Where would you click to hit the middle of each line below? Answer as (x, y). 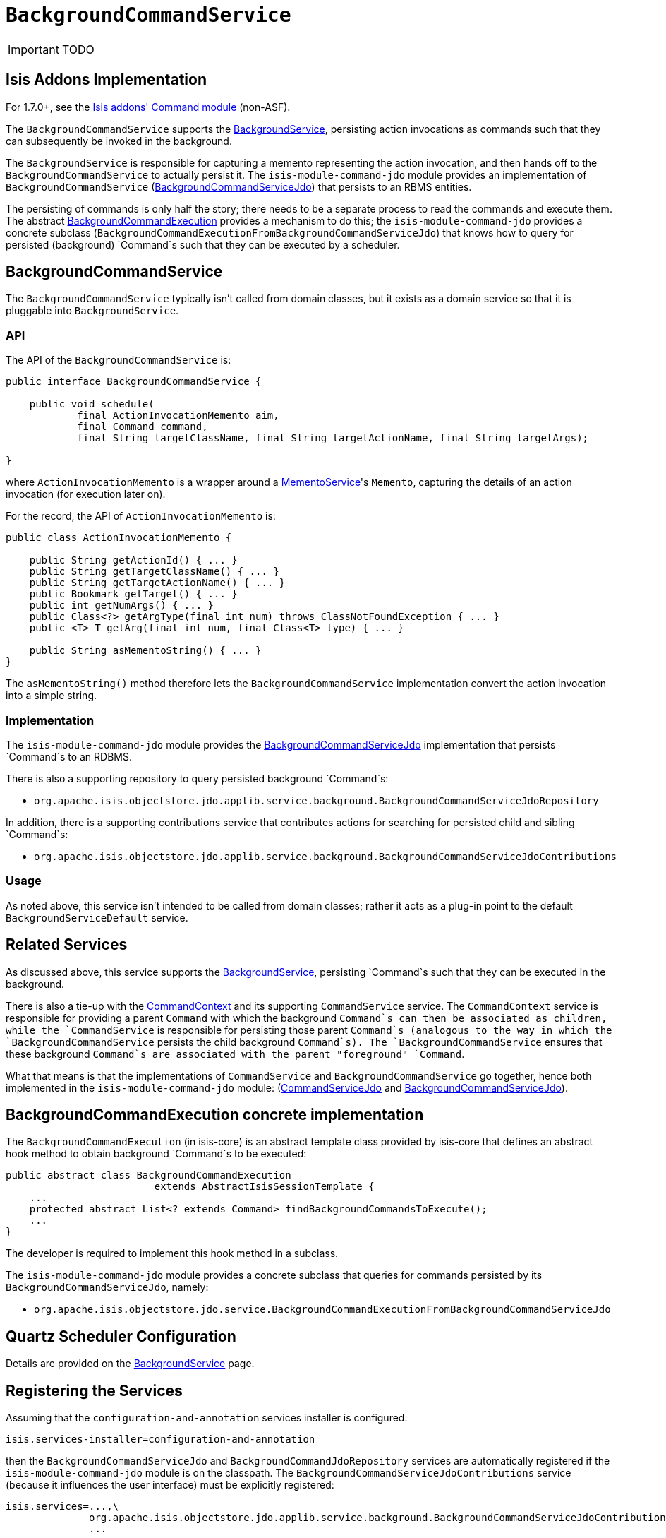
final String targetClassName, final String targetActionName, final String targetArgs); (333, 438)
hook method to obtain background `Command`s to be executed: (156, 1154)
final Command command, (143, 427)
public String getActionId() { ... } (133, 560)
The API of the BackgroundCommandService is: (119, 360)
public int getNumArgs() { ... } (122, 606)
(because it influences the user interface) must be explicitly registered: (170, 1485)
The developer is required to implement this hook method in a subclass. (172, 1253)
